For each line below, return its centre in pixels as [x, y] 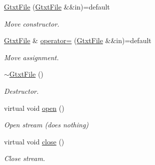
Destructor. [21, 91]
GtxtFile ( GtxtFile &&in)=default [57, 7]
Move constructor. [32, 23]
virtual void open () [34, 108]
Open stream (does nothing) [46, 125]
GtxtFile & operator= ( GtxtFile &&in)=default [78, 40]
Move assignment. [31, 57]
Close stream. [25, 158]
